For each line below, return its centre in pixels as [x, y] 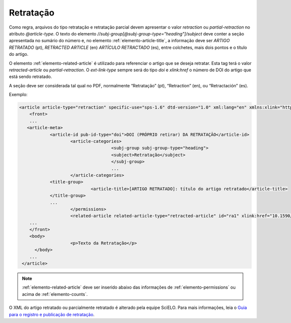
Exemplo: [18, 95]
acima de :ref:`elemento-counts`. [55, 294]
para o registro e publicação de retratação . [52, 314]
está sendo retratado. [31, 77]
